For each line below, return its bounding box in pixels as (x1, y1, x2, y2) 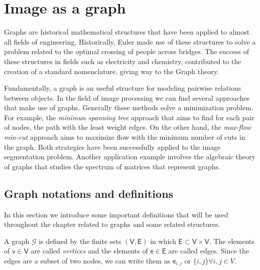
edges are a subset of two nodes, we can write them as (4, 255, 171, 266)
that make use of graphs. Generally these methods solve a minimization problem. (4, 102, 253, 113)
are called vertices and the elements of (31, 245, 148, 256)
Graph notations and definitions (4, 185, 174, 201)
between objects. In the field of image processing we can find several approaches (4, 92, 249, 103)
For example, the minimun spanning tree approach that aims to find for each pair (4, 112, 254, 122)
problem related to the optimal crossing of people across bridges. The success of (4, 46, 249, 57)
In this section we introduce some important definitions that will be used (4, 209, 228, 219)
